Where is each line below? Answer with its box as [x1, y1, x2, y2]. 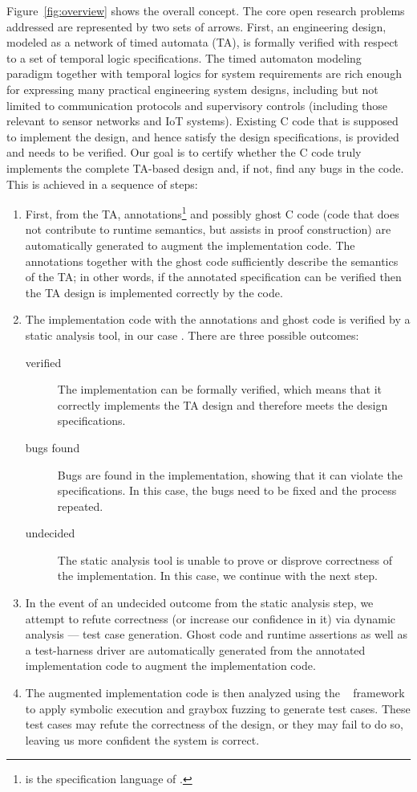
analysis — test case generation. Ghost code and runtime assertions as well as [25, 626, 407, 643]
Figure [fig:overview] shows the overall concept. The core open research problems [6, 2, 405, 18]
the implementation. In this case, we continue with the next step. [57, 567, 378, 584]
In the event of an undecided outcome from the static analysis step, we [25, 594, 374, 611]
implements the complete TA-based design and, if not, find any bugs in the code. [6, 159, 404, 176]
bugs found [25, 439, 80, 455]
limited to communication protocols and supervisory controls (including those [6, 96, 388, 113]
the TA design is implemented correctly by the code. [25, 284, 283, 300]
